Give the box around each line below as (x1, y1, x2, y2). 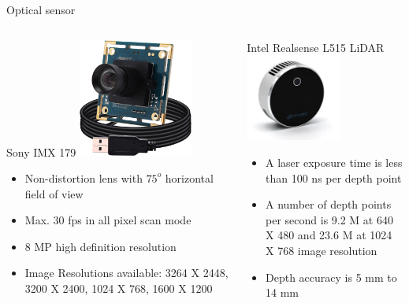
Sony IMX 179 (6, 143, 76, 160)
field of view (24, 185, 84, 201)
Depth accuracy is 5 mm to (266, 268, 397, 285)
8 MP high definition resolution (24, 238, 177, 254)
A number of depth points (266, 196, 392, 212)
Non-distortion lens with (24, 169, 143, 186)
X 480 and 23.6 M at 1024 (266, 227, 392, 243)
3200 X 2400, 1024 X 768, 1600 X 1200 (24, 279, 213, 296)
